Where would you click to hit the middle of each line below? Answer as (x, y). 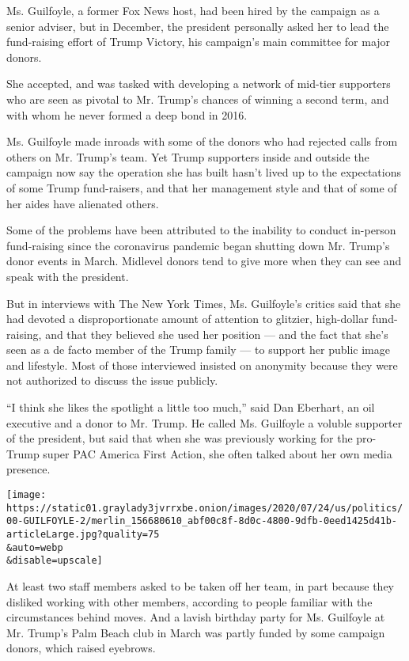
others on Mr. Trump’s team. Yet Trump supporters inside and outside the (188, 156)
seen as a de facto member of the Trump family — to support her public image (198, 349)
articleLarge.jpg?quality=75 (83, 534)
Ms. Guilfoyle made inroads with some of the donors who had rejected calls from (202, 141)
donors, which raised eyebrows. (81, 648)
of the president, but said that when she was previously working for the (180, 438)
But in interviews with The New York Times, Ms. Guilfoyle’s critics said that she (204, 303)
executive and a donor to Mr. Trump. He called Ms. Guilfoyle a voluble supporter (204, 422)
